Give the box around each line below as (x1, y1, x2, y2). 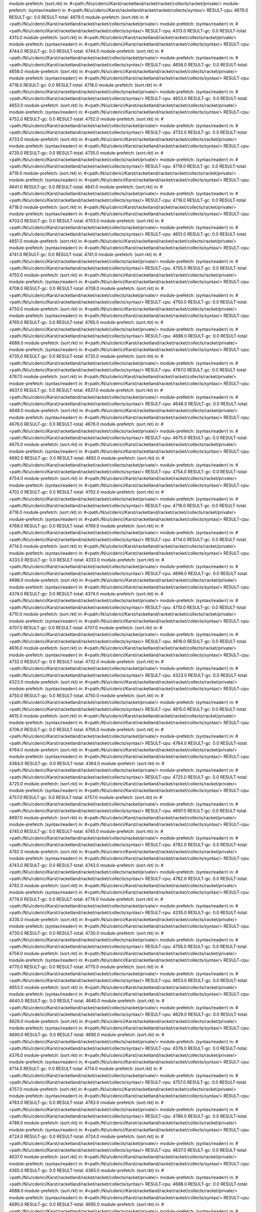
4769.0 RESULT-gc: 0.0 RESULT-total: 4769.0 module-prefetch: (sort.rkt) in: (9, 523, 160, 529)
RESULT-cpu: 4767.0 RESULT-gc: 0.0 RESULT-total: (145, 367, 247, 373)
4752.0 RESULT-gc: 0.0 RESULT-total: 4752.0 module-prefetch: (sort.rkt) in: (9, 116, 160, 122)
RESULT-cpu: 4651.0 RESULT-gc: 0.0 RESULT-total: (145, 231, 247, 237)
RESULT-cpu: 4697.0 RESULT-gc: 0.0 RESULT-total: (145, 808, 247, 814)
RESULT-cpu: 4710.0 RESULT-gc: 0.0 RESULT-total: (145, 604, 247, 610)
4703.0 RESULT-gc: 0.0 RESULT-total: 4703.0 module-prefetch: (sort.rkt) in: (9, 218, 160, 223)
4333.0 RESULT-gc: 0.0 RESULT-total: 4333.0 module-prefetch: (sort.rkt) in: (9, 557, 160, 563)
